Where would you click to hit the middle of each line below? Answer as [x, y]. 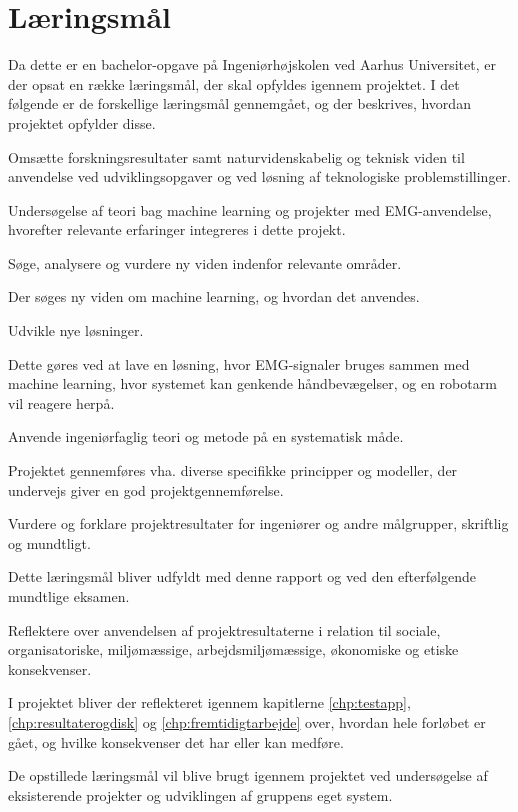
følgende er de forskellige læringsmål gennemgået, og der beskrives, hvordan [239, 103]
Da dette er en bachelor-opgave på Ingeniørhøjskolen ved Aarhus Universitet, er [252, 64]
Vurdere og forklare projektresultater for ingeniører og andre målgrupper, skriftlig [258, 523]
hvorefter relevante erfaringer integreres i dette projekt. [177, 229]
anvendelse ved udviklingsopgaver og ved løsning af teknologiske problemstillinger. [259, 176]
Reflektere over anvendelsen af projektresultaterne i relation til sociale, [224, 629]
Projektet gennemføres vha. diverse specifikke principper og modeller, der [233, 470]
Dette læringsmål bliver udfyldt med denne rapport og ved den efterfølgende [242, 576]
